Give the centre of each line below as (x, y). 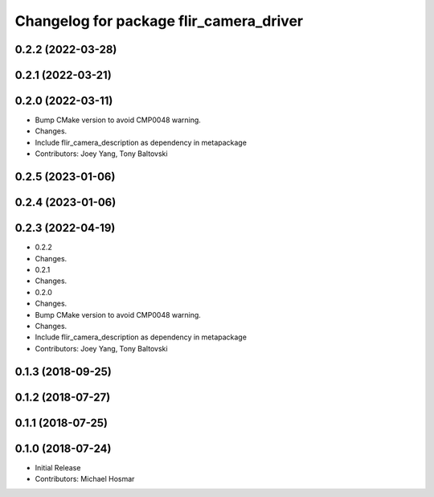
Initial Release (58, 467)
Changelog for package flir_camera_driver (159, 21)
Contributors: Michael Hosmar (85, 479)
